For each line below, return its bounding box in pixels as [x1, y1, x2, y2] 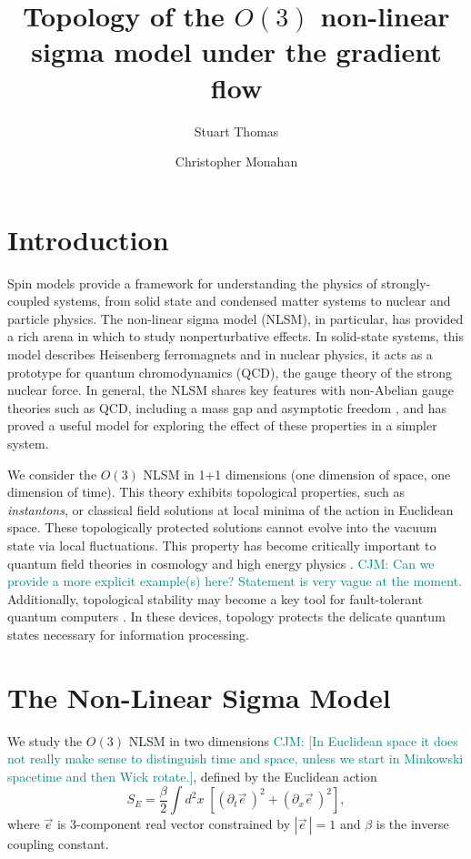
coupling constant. [7, 834, 109, 854]
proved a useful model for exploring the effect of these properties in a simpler [7, 416, 437, 435]
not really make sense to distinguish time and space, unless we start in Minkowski [7, 749, 464, 768]
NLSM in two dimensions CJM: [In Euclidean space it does [128, 731, 458, 750]
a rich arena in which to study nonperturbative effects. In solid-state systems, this [7, 327, 465, 346]
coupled [7, 291, 50, 310]
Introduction [7, 220, 169, 258]
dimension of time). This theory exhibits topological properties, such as [7, 482, 405, 501]
